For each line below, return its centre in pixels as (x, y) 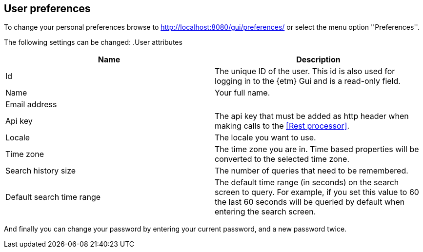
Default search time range (53, 197)
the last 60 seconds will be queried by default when (310, 202)
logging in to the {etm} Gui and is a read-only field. (308, 81)
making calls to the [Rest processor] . (282, 126)
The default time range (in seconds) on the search (307, 183)
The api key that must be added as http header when (312, 116)
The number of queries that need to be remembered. (312, 171)
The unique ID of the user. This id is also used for (305, 71)
